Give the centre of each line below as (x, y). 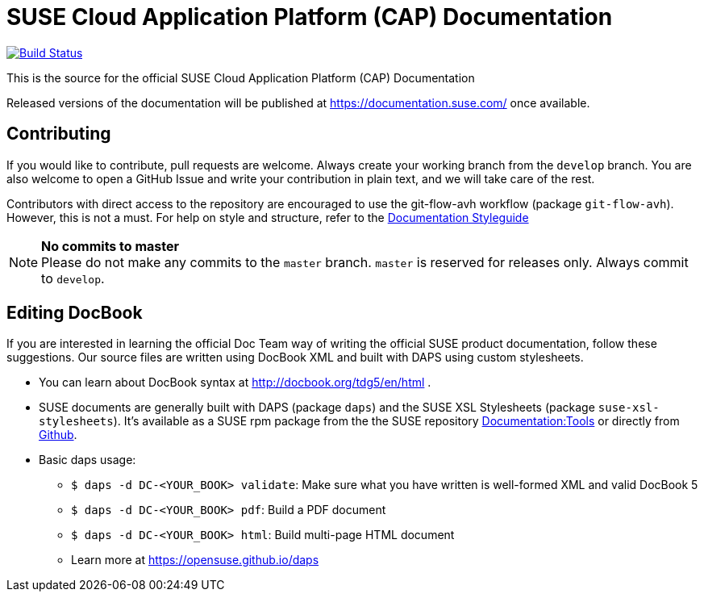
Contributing (59, 134)
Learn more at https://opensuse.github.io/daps (195, 560)
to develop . (73, 278)
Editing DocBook (75, 313)
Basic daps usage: (87, 460)
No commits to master (110, 246)
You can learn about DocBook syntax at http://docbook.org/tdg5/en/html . (235, 383)
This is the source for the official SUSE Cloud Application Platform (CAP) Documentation (241, 77)
